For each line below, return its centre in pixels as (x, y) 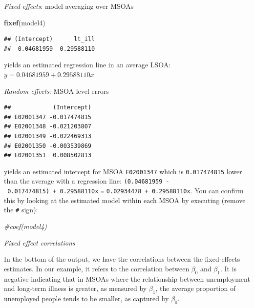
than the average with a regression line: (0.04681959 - (87, 181)
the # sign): (21, 210)
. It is (228, 268)
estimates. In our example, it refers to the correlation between (97, 268)
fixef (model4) (25, 22)
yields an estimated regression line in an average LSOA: (87, 65)
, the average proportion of (196, 288)
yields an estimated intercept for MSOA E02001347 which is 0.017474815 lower (123, 171)
